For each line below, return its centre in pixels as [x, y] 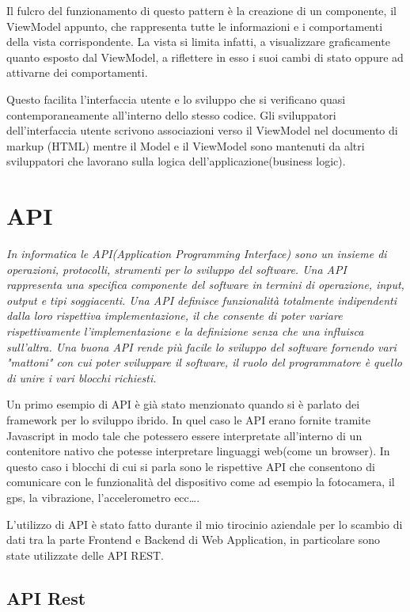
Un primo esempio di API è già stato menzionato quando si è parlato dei [183, 404]
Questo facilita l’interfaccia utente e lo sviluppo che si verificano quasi [176, 99]
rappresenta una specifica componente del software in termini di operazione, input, [205, 285]
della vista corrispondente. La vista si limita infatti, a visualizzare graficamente [198, 42]
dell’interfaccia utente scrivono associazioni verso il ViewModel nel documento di [202, 130]
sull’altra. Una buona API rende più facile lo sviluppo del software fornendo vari [201, 346]
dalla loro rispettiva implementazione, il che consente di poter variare [175, 316]
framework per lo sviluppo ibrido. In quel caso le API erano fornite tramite [188, 420]
